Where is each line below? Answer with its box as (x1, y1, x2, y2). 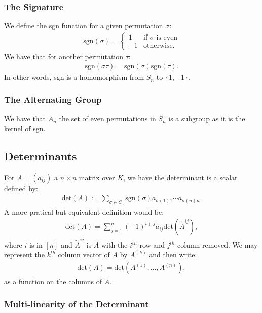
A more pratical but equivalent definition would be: (4, 206, 164, 217)
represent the (4, 249, 45, 260)
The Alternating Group (4, 93, 102, 106)
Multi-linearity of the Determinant (4, 297, 149, 310)
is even (156, 34, 178, 42)
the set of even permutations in (59, 113, 156, 124)
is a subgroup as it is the (168, 113, 245, 124)
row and (139, 239, 165, 250)
